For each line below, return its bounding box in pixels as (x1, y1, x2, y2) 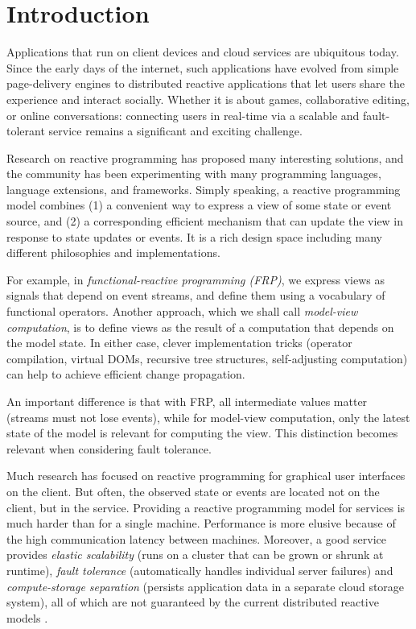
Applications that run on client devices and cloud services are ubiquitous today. (6, 43, 399, 60)
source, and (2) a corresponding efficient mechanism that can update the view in (6, 213, 404, 230)
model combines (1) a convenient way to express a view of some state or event (6, 197, 392, 213)
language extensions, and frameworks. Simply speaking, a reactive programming (6, 180, 401, 197)
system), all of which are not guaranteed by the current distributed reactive (6, 594, 379, 610)
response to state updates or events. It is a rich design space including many (6, 228, 382, 245)
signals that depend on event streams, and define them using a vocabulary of (6, 287, 385, 304)
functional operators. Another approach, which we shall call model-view (6, 303, 358, 320)
